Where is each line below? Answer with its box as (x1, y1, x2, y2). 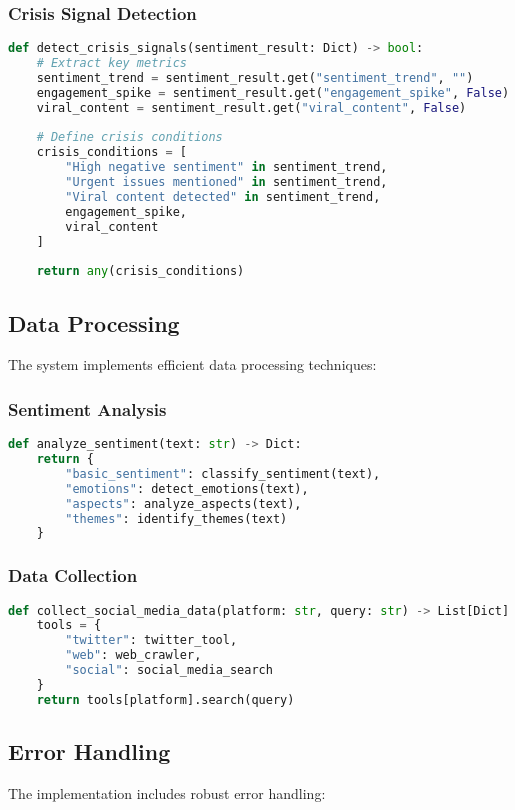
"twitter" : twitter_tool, (65, 633, 238, 648)
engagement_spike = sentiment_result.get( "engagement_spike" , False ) (36, 85, 510, 100)
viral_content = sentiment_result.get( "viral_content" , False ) (36, 100, 467, 115)
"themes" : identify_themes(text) (65, 511, 288, 526)
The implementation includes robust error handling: (8, 782, 326, 803)
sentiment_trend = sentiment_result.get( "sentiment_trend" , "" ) (36, 70, 474, 85)
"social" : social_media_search (65, 663, 273, 678)
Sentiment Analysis (8, 396, 167, 421)
